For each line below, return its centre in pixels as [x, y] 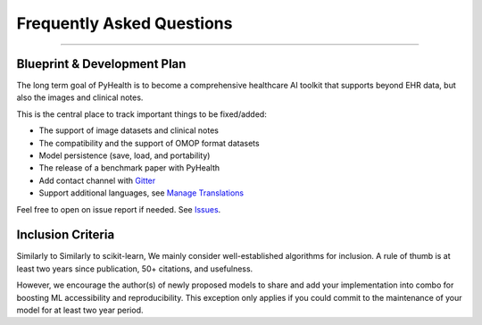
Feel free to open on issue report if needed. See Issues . [119, 209]
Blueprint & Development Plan [101, 64]
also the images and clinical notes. [80, 97]
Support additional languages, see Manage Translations [141, 193]
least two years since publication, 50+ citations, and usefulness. [135, 269]
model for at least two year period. [80, 310]
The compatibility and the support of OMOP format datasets [149, 143]
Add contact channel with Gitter [97, 180]
